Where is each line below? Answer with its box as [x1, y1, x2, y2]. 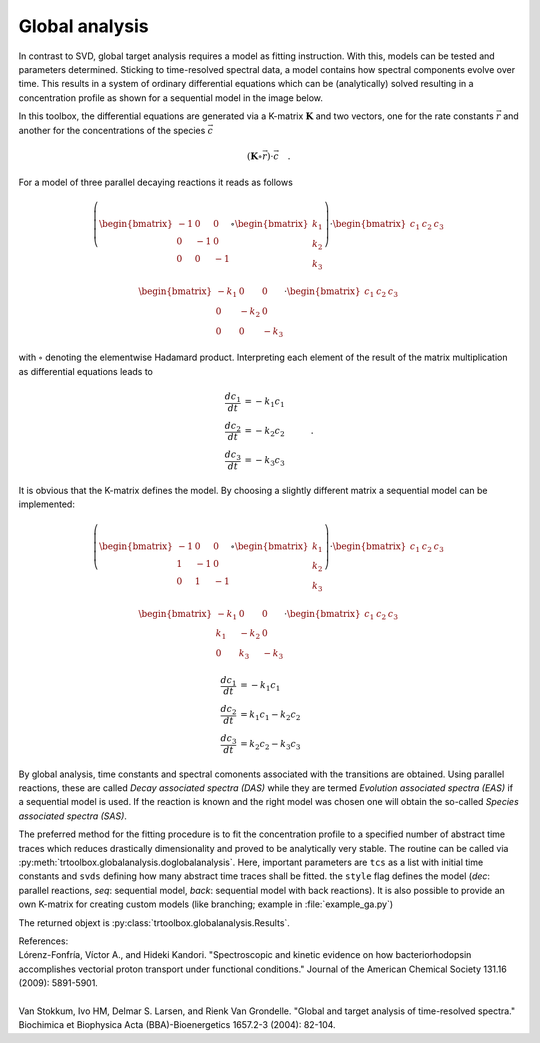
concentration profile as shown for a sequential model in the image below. [18, 91, 324, 104]
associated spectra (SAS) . [18, 810, 127, 822]
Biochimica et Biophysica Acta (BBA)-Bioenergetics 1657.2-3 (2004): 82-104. [18, 1019, 336, 1031]
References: [18, 935, 69, 947]
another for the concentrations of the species [18, 124, 206, 136]
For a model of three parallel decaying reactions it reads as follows [18, 176, 294, 189]
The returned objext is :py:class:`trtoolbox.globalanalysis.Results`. [18, 916, 290, 929]
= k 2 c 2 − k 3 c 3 [240, 738, 301, 752]
